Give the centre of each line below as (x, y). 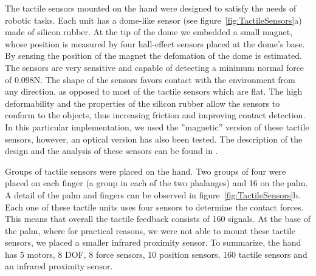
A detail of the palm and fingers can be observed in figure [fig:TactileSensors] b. (153, 194)
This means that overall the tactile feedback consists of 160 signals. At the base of (158, 219)
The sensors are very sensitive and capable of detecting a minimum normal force (155, 67)
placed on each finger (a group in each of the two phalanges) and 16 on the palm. (156, 183)
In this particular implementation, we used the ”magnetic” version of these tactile (157, 126)
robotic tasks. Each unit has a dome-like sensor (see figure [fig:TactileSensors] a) (153, 20)
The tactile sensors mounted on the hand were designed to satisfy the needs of (151, 8)
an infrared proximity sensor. (59, 266)
